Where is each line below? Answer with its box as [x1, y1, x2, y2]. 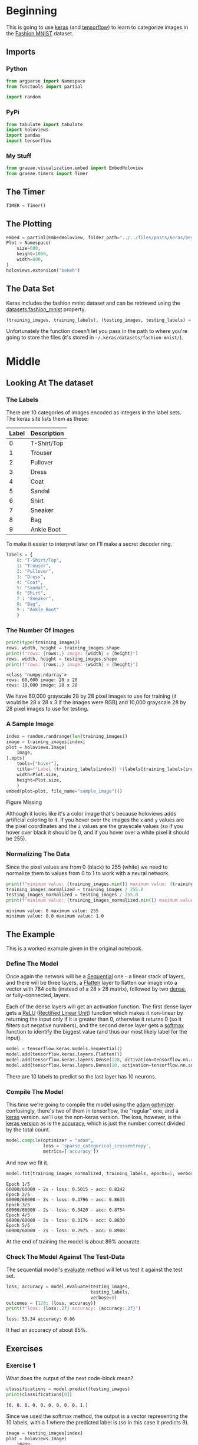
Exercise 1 [6, 1361, 36, 1370]
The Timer [6, 187, 45, 197]
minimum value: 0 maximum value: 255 [6, 908, 99, 914]
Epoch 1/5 [6, 1181, 31, 1187]
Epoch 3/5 [6, 1202, 31, 1208]
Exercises [6, 1344, 43, 1354]
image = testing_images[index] [6, 1430, 83, 1436]
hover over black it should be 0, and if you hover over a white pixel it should [6, 829, 190, 836]
